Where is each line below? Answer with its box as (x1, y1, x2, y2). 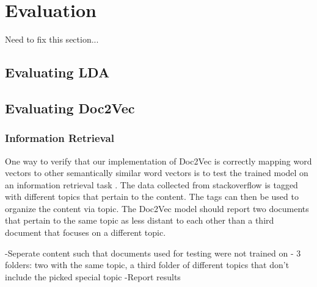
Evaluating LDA (5, 63, 110, 82)
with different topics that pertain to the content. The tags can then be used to (5, 190, 299, 203)
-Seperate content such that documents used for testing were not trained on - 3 (5, 246, 301, 259)
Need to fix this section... (5, 33, 99, 46)
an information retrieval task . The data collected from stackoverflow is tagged (5, 178, 298, 191)
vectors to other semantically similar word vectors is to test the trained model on (5, 166, 308, 179)
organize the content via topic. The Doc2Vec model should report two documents (5, 202, 309, 214)
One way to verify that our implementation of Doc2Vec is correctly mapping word (5, 154, 312, 167)
